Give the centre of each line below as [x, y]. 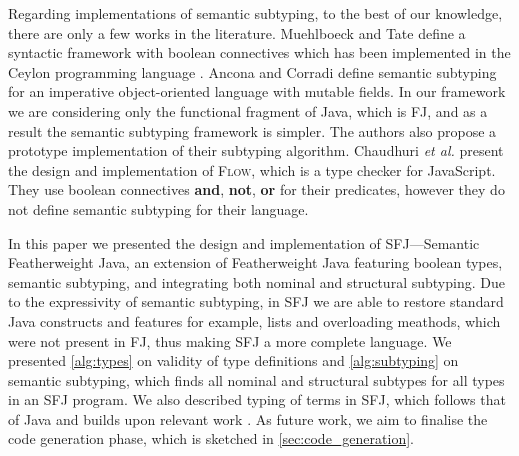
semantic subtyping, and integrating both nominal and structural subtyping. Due [256, 281]
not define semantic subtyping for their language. [158, 208]
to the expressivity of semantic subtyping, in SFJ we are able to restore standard [256, 301]
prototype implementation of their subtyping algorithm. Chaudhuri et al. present [256, 150]
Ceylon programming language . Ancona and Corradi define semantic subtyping [252, 71]
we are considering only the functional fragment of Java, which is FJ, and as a [248, 110]
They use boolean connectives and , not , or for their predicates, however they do [256, 189]
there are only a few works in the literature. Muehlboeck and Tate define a [237, 32]
